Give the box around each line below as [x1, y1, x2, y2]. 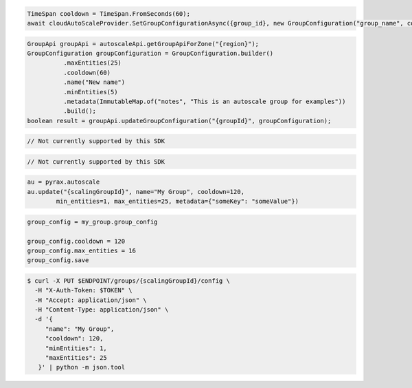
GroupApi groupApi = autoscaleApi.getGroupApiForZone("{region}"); [27, 40, 260, 47]
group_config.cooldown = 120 [27, 237, 126, 245]
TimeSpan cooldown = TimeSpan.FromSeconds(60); [27, 10, 190, 17]
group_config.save [27, 257, 89, 264]
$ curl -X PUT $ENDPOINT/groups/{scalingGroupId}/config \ [27, 277, 230, 285]
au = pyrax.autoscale [27, 178, 100, 186]
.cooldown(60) [62, 69, 111, 76]
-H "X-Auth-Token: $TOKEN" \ [34, 286, 133, 294]
